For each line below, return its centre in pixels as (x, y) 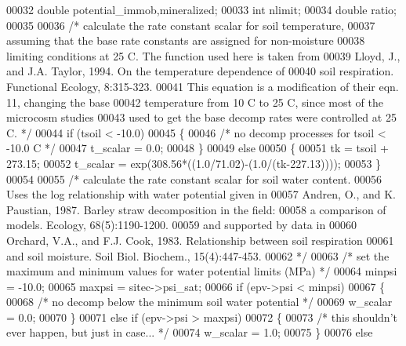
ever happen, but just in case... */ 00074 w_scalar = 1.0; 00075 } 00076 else (190, 332)
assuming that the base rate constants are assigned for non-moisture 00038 (186, 40)
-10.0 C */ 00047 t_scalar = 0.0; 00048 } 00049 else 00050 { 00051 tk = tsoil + (198, 148)
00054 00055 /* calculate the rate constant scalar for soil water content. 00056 (194, 178)
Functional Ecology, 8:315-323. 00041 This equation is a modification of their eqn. (203, 86)
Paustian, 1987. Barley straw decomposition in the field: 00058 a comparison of (196, 209)
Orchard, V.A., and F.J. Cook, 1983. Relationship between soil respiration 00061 (200, 240)
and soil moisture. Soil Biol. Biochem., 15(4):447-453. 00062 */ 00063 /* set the (198, 255)
